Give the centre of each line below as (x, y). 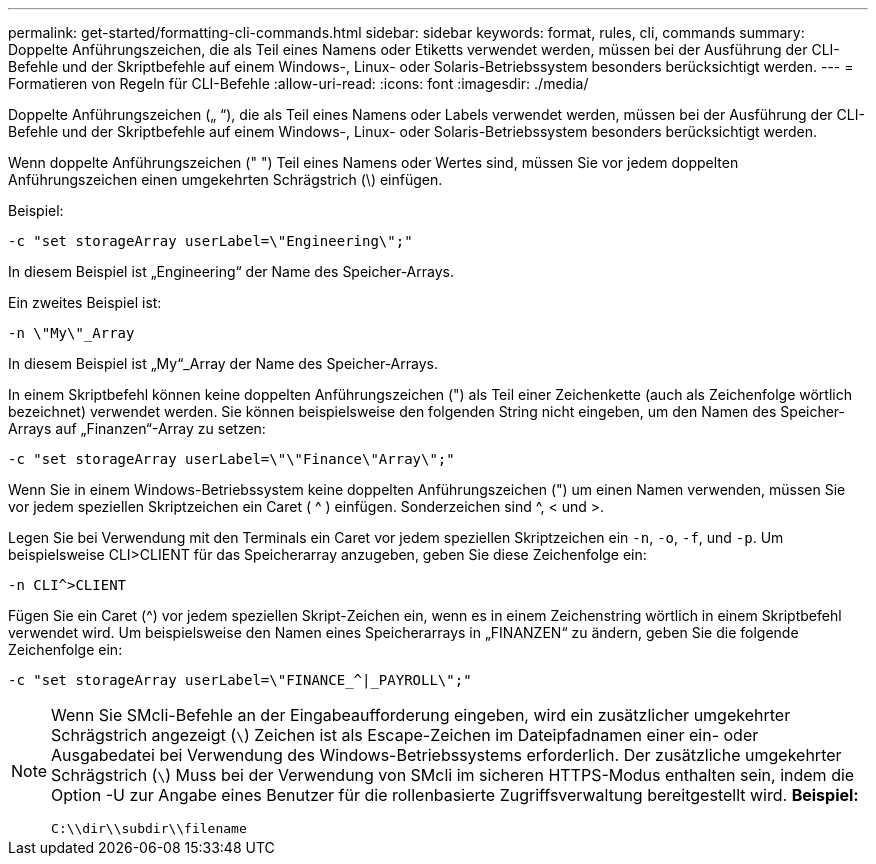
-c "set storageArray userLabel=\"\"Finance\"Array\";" (231, 459)
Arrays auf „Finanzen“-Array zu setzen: (137, 428)
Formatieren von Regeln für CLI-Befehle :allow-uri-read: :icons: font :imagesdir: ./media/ (298, 83)
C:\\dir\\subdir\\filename (149, 828)
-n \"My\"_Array (71, 333)
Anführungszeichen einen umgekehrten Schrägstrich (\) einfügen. (225, 179)
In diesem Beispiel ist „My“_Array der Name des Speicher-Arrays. (223, 363)
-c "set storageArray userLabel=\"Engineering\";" (210, 241)
